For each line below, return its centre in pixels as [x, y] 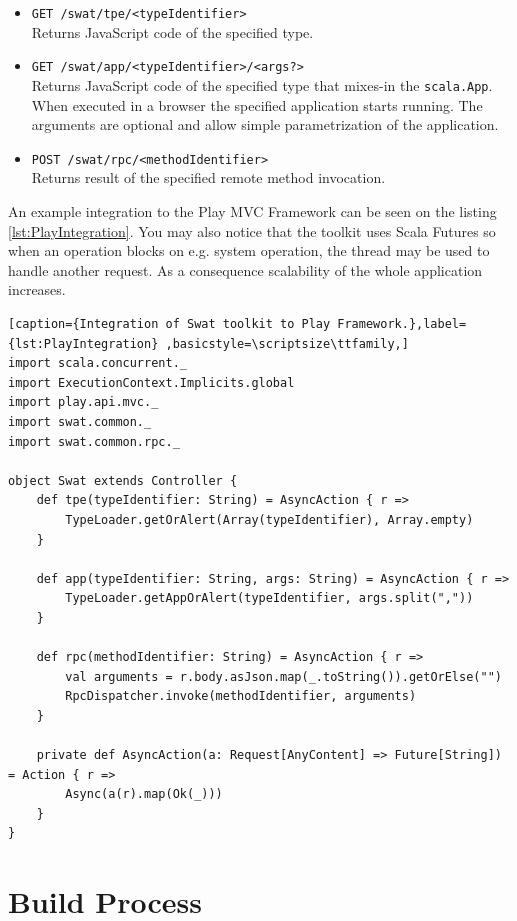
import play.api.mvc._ [83, 402]
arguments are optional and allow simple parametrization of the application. [265, 124]
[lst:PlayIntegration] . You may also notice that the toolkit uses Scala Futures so [252, 230]
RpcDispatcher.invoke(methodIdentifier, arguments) [241, 696]
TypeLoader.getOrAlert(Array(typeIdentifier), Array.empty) [269, 519]
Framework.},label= [402, 323]
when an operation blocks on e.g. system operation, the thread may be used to [249, 250]
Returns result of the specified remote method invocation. [208, 177]
